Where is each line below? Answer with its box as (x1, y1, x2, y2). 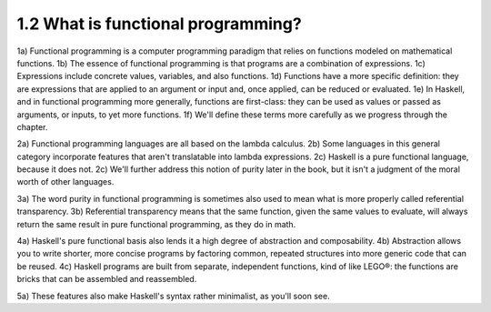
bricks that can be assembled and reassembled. (16, 274, 197, 285)
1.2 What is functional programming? (16, 14, 302, 34)
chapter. (16, 121, 48, 132)
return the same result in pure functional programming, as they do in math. (16, 218, 296, 229)
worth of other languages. (16, 176, 115, 187)
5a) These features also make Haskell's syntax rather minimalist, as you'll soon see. (16, 290, 331, 301)
